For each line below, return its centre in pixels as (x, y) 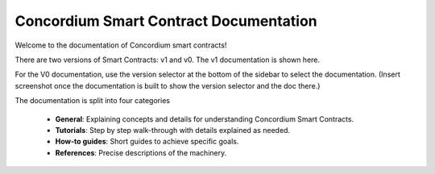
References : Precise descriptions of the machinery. (141, 152)
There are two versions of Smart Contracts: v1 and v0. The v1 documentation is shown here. (168, 60)
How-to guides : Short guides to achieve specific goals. (147, 142)
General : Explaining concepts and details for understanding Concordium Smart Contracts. (205, 119)
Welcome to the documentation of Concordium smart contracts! (121, 45)
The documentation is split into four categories (93, 101)
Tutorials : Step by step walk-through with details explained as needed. (172, 130)
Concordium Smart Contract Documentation (166, 21)
